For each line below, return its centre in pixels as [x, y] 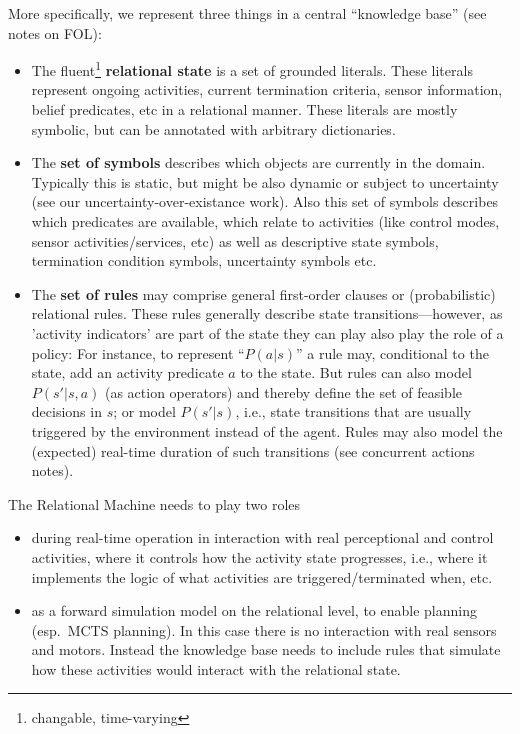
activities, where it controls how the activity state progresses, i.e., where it [259, 556]
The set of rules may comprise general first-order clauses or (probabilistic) [263, 293]
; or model [144, 411]
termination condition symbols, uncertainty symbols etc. [204, 260]
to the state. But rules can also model [356, 372]
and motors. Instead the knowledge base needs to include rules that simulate [266, 649]
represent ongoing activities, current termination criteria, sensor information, [267, 89]
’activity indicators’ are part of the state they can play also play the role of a [267, 332]
